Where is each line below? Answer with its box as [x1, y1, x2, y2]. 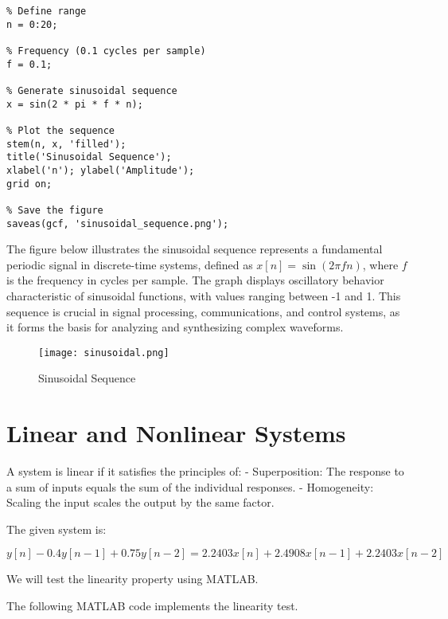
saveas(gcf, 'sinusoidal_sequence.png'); [6, 217, 229, 229]
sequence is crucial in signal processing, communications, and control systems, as [6, 303, 400, 319]
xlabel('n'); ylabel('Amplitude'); [6, 164, 195, 176]
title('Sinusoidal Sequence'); [6, 151, 172, 163]
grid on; [6, 178, 53, 190]
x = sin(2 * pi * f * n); [6, 98, 143, 110]
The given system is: [6, 520, 107, 537]
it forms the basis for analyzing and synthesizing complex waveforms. [6, 319, 344, 335]
